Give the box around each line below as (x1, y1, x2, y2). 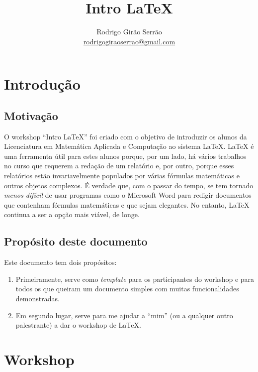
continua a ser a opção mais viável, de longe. (4, 209, 140, 220)
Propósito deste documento (4, 234, 148, 249)
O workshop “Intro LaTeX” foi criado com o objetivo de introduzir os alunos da (4, 131, 247, 141)
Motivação (4, 108, 58, 123)
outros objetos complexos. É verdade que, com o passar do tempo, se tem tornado (4, 180, 254, 190)
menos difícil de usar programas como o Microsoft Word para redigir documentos (4, 190, 252, 200)
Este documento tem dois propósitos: (4, 257, 117, 267)
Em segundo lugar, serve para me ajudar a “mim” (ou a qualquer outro (15, 310, 233, 320)
